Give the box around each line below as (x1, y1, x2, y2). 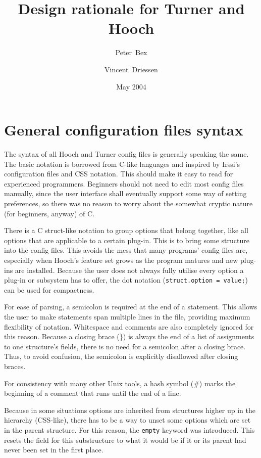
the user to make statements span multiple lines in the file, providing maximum (4, 311, 250, 322)
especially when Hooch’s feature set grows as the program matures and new (4, 254, 238, 265)
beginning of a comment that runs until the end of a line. (4, 388, 181, 398)
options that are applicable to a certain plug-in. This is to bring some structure (4, 235, 249, 245)
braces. (4, 360, 26, 371)
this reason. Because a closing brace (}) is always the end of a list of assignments (4, 331, 254, 342)
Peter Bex (115, 47, 147, 58)
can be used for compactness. (4, 284, 94, 295)
